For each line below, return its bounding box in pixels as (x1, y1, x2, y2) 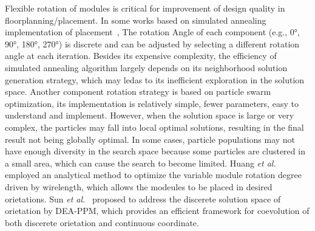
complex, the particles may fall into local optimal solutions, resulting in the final (5, 120, 304, 133)
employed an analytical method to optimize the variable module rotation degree (5, 168, 302, 181)
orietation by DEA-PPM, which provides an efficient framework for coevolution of (5, 204, 310, 217)
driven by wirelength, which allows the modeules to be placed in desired (5, 180, 273, 193)
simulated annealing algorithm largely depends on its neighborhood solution (5, 61, 288, 74)
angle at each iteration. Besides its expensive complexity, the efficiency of (5, 49, 277, 62)
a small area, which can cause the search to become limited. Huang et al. (5, 156, 276, 169)
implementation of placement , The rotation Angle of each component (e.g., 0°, (5, 26, 300, 38)
